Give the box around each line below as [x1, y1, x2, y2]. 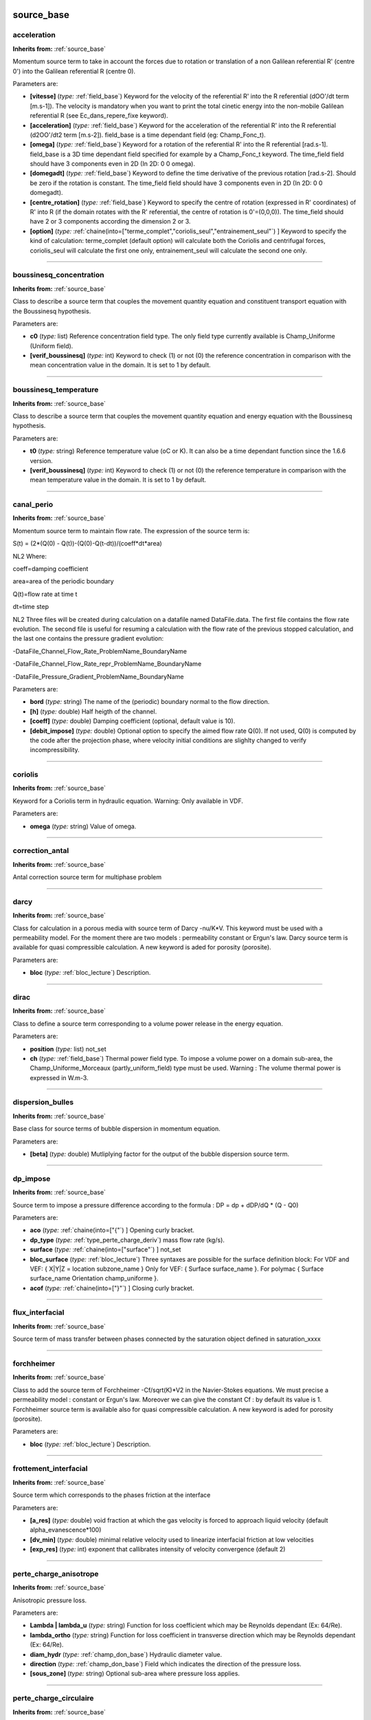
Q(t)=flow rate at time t [12, 590, 78, 598]
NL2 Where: [12, 552, 47, 560]
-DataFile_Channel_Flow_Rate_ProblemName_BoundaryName [12, 647, 187, 655]
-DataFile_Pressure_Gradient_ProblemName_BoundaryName [12, 672, 184, 680]
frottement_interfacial [12, 1464, 88, 1474]
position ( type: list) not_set [30, 1044, 106, 1053]
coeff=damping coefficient [12, 565, 89, 573]
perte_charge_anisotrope [12, 1569, 99, 1578]
